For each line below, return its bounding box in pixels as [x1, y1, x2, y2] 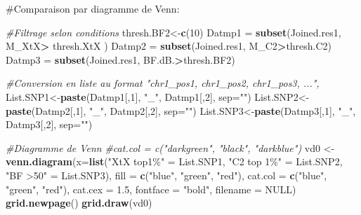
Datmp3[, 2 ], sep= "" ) [6, 117, 93, 132]
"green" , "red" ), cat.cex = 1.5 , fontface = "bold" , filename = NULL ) [6, 181, 296, 196]
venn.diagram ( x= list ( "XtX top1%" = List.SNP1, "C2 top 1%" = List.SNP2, [6, 154, 343, 169]
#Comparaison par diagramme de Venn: [6, 1, 180, 15]
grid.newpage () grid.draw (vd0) [6, 195, 152, 210]
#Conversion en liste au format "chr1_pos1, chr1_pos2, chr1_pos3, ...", [6, 76, 320, 90]
